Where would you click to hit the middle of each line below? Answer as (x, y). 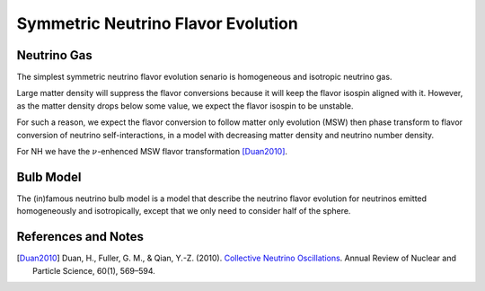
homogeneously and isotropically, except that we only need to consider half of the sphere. (184, 211)
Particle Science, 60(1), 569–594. (94, 270)
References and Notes (80, 237)
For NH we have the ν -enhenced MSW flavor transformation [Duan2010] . (152, 152)
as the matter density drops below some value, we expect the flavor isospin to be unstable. (185, 106)
